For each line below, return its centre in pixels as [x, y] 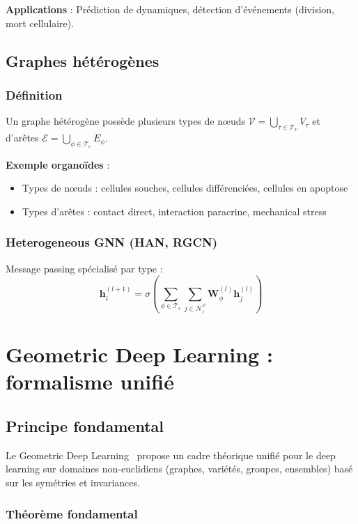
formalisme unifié [90, 382]
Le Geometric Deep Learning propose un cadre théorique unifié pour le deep [171, 455]
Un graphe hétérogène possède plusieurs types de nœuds [125, 121]
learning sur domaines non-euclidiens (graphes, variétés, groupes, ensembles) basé [179, 469]
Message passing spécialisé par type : [84, 268]
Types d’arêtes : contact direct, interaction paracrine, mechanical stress [174, 211]
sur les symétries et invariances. [73, 482]
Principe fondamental [85, 425]
